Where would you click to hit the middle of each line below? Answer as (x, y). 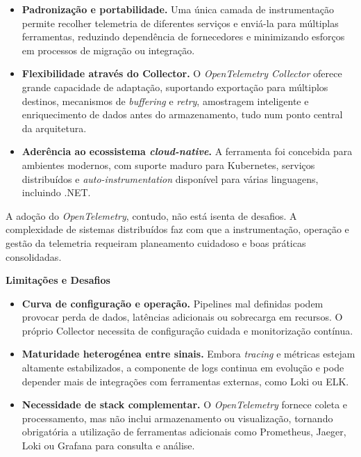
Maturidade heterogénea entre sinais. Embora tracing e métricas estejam (188, 354)
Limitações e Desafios (58, 280)
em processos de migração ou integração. (108, 50)
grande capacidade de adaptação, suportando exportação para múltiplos (175, 87)
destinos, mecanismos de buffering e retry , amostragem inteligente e (165, 101)
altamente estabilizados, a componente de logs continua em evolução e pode (183, 368)
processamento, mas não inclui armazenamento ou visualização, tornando (177, 418)
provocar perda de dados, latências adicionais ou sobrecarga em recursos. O (182, 317)
